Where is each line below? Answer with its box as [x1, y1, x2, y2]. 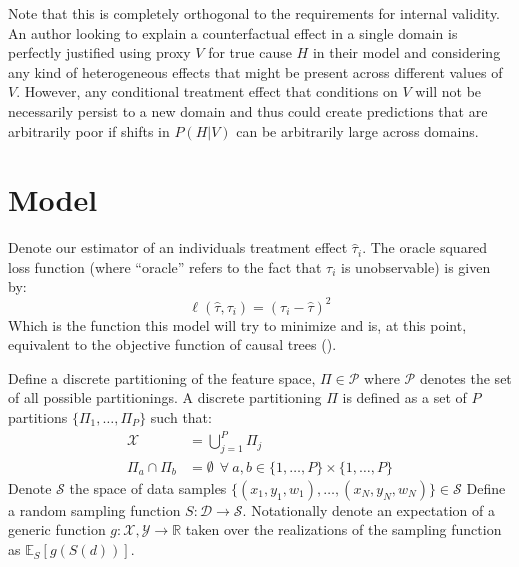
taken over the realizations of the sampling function [185, 519, 502, 540]
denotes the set [419, 367, 512, 388]
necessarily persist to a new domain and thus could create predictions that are [8, 100, 488, 121]
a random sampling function [8, 499, 181, 520]
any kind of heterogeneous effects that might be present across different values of [8, 61, 503, 82]
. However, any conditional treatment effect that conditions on [16, 81, 398, 102]
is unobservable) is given [341, 256, 491, 277]
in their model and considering [312, 42, 501, 63]
